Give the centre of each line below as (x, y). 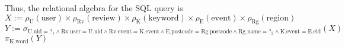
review (104, 18)
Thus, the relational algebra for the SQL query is (94, 8)
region (277, 18)
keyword (164, 18)
